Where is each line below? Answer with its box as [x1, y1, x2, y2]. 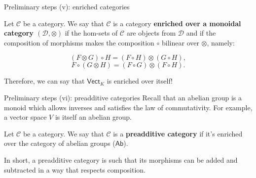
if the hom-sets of [65, 28, 118, 38]
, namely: [207, 37, 235, 47]
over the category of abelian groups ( [4, 138, 115, 148]
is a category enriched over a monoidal [113, 18, 241, 28]
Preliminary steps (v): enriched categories [4, 1, 130, 11]
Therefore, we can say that [4, 76, 85, 86]
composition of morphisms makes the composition [4, 37, 154, 47]
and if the [186, 28, 216, 38]
